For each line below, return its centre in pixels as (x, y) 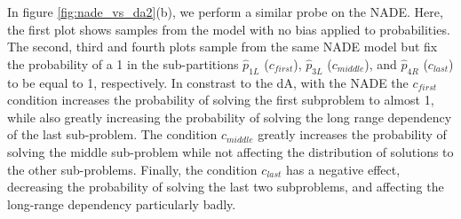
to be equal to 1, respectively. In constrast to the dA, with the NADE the (208, 82)
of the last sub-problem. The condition (112, 134)
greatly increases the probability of (352, 134)
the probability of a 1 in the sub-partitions (123, 63)
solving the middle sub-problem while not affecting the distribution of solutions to (230, 151)
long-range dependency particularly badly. (122, 203)
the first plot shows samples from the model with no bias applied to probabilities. (229, 29)
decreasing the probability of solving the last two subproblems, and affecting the (226, 187)
